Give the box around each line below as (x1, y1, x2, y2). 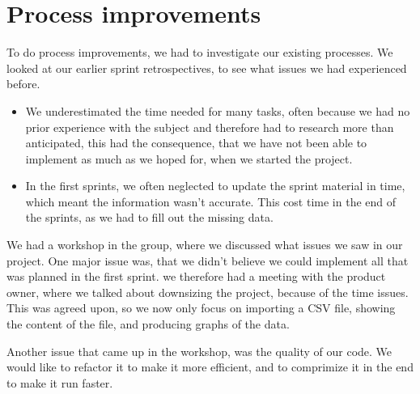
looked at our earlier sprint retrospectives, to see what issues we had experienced (6, 59, 407, 76)
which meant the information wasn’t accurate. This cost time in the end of (25, 193, 397, 210)
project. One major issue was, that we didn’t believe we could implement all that (6, 252, 409, 269)
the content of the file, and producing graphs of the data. (6, 316, 290, 333)
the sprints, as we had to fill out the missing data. (25, 209, 274, 226)
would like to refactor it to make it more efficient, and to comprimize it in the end (6, 358, 414, 375)
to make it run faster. (6, 374, 113, 391)
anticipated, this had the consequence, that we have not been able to (25, 134, 367, 151)
